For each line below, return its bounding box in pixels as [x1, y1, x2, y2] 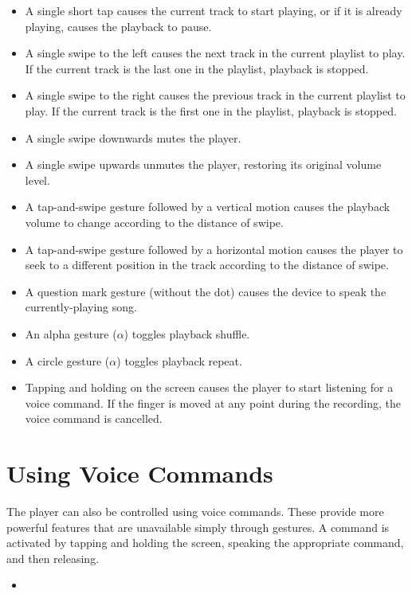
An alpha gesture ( [25, 325, 117, 342]
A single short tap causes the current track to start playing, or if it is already [25, 2, 402, 18]
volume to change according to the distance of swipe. [25, 213, 284, 230]
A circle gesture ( [25, 352, 110, 369]
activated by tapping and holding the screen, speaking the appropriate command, [6, 534, 404, 551]
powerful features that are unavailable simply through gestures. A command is [6, 518, 390, 535]
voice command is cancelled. [25, 410, 163, 427]
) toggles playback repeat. [116, 352, 242, 369]
